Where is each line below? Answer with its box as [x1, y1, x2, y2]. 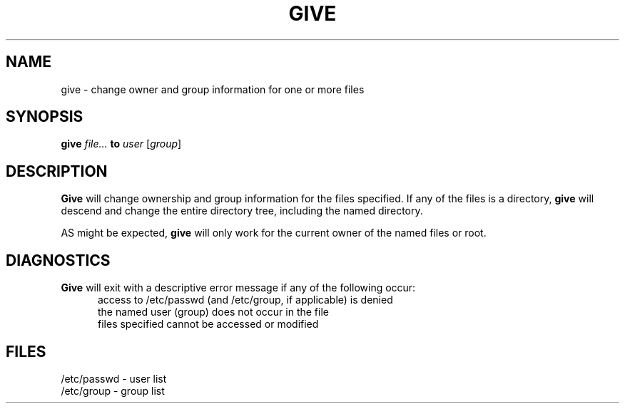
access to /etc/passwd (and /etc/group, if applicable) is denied [98, 294, 393, 306]
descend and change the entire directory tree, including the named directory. [61, 204, 423, 217]
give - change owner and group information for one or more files [61, 83, 365, 95]
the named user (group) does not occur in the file [98, 306, 329, 319]
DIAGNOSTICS [6, 251, 111, 269]
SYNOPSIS [6, 108, 83, 126]
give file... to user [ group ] [61, 138, 182, 150]
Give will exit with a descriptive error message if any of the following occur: [61, 281, 416, 294]
